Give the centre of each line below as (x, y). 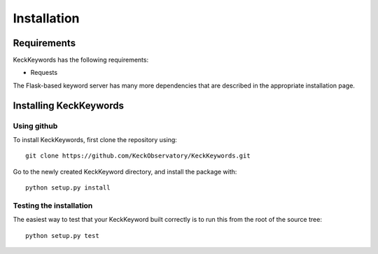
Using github (35, 126)
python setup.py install (68, 188)
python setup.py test (62, 235)
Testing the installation (53, 205)
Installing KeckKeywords (68, 105)
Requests (44, 73)
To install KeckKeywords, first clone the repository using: (95, 140)
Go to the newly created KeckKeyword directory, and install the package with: (125, 171)
